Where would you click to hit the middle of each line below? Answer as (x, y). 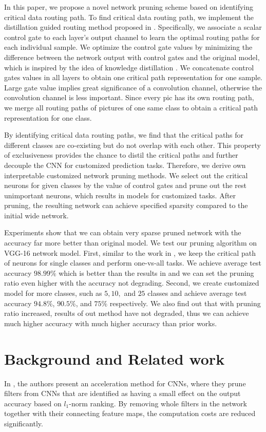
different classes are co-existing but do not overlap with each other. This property (132, 145)
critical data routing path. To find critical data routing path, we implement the (129, 17)
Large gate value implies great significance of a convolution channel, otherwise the (133, 87)
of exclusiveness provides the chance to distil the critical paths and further (121, 155)
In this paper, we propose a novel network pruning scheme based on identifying (129, 7)
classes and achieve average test (197, 293)
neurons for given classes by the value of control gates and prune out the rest (125, 185)
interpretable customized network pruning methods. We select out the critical (126, 175)
